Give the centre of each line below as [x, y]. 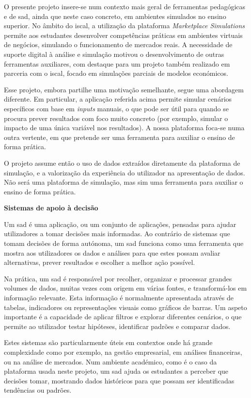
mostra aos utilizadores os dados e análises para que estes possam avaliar [112, 252]
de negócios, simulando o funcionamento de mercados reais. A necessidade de [118, 44]
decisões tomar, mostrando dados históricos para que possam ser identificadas [119, 380]
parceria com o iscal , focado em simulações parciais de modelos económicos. [116, 73]
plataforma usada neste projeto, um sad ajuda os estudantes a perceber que [116, 371]
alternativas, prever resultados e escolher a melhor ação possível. [100, 262]
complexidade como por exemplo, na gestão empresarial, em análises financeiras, [123, 352]
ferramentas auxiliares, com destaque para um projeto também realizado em [117, 63]
